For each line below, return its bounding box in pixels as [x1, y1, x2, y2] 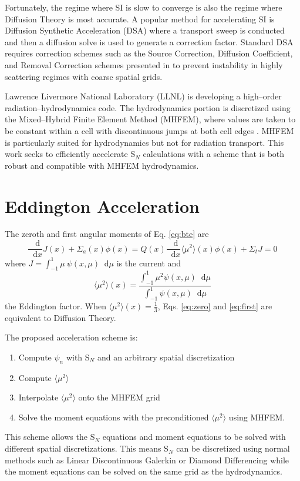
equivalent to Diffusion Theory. [5, 311, 116, 323]
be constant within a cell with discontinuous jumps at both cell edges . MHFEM [5, 124, 294, 136]
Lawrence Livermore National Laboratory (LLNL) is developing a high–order [5, 90, 282, 102]
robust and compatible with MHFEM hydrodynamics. [5, 159, 199, 171]
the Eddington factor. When [5, 299, 106, 312]
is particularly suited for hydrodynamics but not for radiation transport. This [5, 136, 284, 148]
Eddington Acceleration [5, 193, 200, 218]
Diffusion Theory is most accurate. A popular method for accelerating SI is [5, 12, 275, 25]
